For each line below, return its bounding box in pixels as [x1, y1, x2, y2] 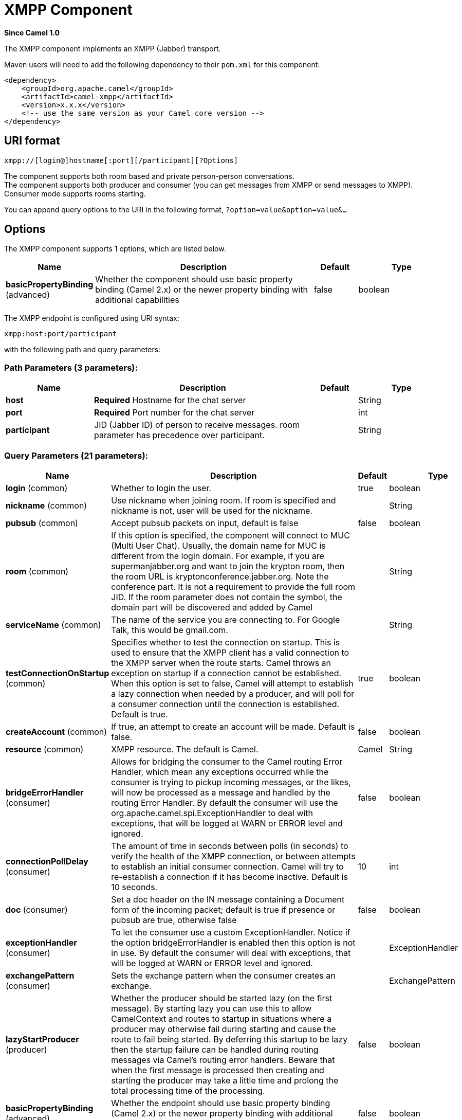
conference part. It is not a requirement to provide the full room [111, 581, 356, 592]
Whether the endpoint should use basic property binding [111, 1097, 330, 1108]
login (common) [6, 482, 68, 493]
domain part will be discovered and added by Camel [111, 602, 313, 612]
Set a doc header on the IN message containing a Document [111, 894, 345, 905]
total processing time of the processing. [111, 1085, 265, 1096]
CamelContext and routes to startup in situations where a [111, 1013, 332, 1024]
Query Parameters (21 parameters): [4, 450, 149, 461]
